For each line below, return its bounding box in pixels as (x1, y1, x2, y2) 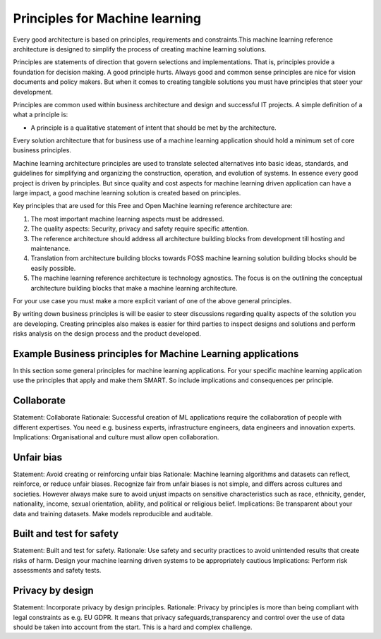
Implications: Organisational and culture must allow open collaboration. (13, 433, 219, 442)
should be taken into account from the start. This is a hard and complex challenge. (13, 623, 253, 631)
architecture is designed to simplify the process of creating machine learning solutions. (13, 44, 267, 53)
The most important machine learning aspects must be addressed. (30, 214, 224, 223)
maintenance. (30, 244, 71, 252)
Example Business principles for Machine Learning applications (13, 348, 299, 360)
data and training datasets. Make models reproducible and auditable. (13, 509, 213, 518)
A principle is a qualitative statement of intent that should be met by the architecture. (30, 123, 277, 132)
